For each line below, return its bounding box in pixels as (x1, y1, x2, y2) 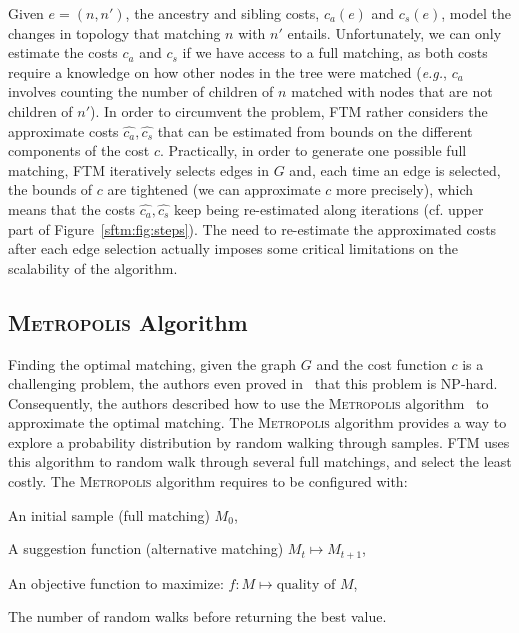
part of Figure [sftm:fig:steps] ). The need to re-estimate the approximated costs (8, 218, 497, 239)
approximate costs (8, 120, 119, 141)
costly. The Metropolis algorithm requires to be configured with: (8, 471, 408, 492)
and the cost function (316, 353, 447, 374)
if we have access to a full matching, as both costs (182, 42, 488, 63)
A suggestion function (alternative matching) (8, 538, 284, 559)
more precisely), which (336, 179, 474, 200)
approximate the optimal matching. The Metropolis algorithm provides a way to (8, 412, 507, 433)
